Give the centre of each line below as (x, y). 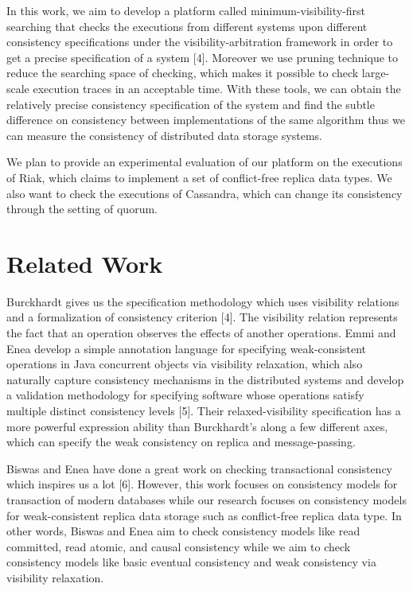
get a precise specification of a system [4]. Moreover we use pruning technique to (203, 57)
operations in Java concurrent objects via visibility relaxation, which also (185, 364)
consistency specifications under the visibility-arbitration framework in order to (200, 42)
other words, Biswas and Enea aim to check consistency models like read (183, 531)
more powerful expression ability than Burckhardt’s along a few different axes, (197, 426)
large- (376, 73)
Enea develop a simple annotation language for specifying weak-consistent (187, 348)
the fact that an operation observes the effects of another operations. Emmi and (201, 333)
